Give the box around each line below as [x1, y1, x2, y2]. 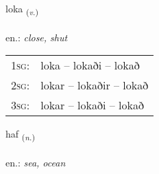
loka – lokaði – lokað [40, 57, 140, 74]
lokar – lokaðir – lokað [40, 77, 149, 94]
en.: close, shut [5, 30, 68, 44]
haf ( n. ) [5, 127, 35, 143]
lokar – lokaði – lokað [40, 97, 144, 113]
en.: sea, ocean [5, 155, 66, 170]
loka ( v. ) [5, 1, 38, 17]
